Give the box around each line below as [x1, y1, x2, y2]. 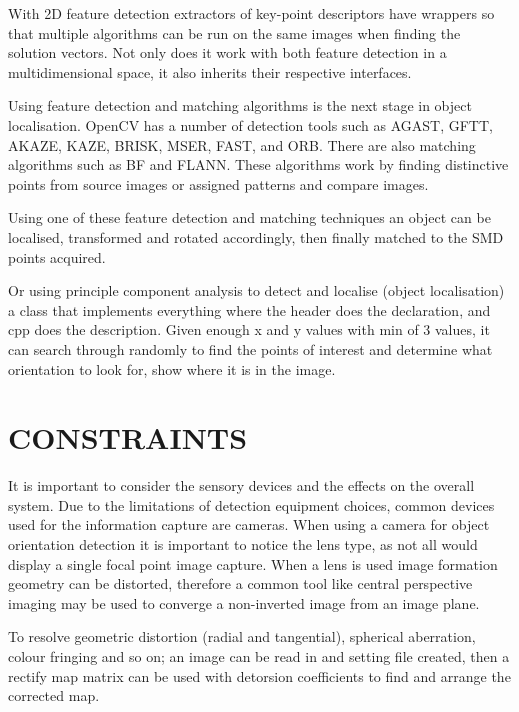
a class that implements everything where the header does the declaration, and [8, 299, 491, 320]
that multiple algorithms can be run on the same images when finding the [8, 22, 461, 43]
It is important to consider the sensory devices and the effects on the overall [8, 475, 475, 496]
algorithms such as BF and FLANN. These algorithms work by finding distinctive [8, 154, 509, 175]
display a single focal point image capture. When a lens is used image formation [8, 553, 498, 574]
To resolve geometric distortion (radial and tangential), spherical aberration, [8, 626, 476, 647]
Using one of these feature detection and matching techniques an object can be [8, 207, 491, 228]
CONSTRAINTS [8, 417, 248, 458]
